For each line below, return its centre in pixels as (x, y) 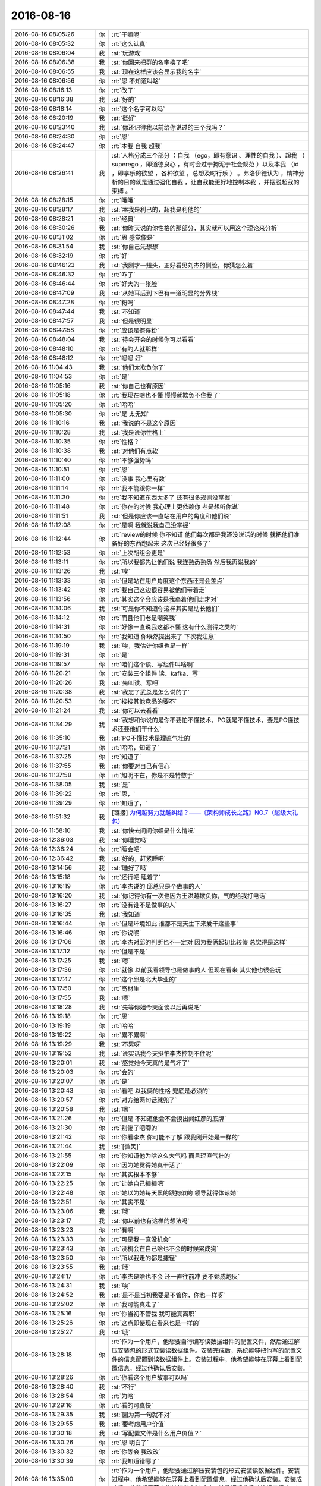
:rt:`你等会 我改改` (136, 1452)
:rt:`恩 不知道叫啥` (136, 81)
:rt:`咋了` (123, 275)
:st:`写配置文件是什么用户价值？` (157, 1433)
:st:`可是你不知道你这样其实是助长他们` (166, 608)
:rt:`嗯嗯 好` (127, 358)
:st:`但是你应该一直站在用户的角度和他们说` (171, 516)
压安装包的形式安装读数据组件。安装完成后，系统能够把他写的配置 (204, 1350)
